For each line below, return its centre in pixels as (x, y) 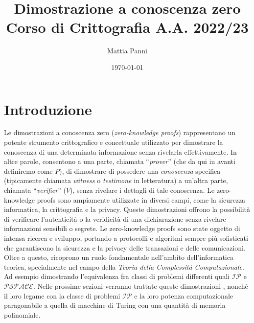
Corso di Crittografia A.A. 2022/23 (127, 27)
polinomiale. (22, 314)
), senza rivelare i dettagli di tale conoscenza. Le (142, 190)
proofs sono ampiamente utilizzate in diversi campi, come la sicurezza (141, 199)
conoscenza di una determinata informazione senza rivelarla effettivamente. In (120, 151)
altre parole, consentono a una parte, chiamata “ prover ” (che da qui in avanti (120, 161)
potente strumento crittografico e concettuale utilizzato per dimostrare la (114, 142)
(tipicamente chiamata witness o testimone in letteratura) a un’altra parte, (116, 180)
